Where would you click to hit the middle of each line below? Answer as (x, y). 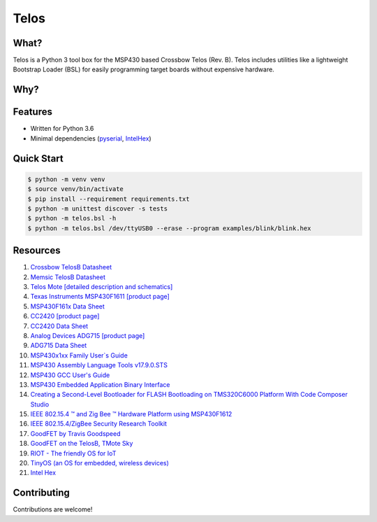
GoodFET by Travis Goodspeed (75, 433)
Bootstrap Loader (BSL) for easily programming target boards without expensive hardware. (144, 69)
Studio (40, 404)
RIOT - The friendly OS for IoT (73, 453)
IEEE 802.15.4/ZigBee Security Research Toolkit (99, 424)
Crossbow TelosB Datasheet (71, 267)
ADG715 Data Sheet (59, 346)
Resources (37, 251)
